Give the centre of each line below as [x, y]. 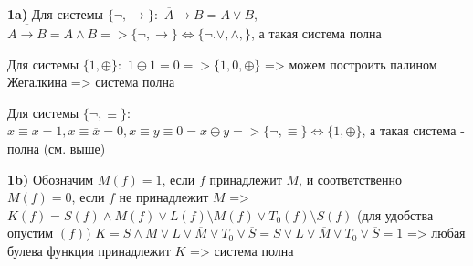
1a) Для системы [55, 14]
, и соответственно [351, 179]
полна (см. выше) [57, 148]
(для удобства [395, 214]
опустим [31, 233]
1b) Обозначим [51, 179]
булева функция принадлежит [89, 250]
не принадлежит [164, 197]
